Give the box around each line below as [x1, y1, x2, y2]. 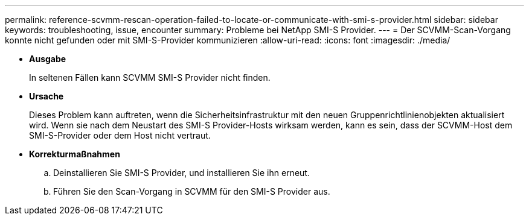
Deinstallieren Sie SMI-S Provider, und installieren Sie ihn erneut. [53, 168, 310, 178]
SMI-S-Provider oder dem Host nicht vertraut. [29, 130, 211, 140]
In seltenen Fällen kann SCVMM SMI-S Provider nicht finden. [29, 72, 271, 83]
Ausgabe [29, 54, 66, 64]
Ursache [29, 91, 64, 101]
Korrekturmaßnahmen [29, 149, 120, 159]
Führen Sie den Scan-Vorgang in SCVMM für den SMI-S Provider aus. [53, 186, 330, 196]
